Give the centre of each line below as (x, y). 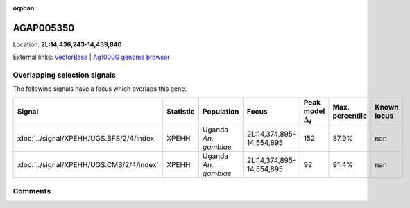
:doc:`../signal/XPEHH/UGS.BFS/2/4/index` (87, 139)
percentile (350, 116)
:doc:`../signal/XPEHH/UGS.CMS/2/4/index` (88, 165)
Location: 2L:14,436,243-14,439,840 (67, 44)
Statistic (181, 112)
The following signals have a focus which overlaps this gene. (100, 89)
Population (221, 112)
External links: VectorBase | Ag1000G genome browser (91, 57)
